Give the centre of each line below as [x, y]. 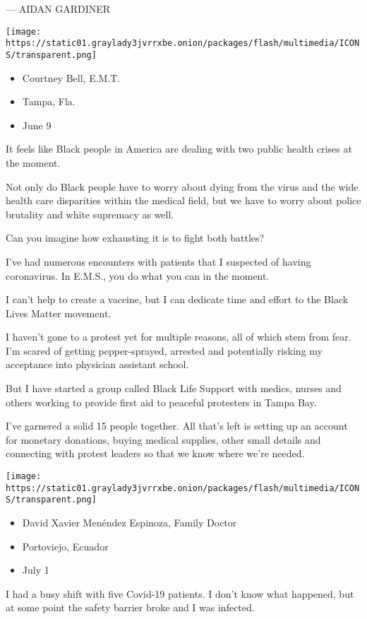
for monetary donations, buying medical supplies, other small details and [163, 439]
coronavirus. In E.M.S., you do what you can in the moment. [138, 275]
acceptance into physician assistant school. [97, 364]
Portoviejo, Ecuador [65, 546]
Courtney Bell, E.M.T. [71, 77]
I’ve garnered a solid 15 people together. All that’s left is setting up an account [177, 426]
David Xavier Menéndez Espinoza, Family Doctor [130, 522]
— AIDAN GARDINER [58, 8]
